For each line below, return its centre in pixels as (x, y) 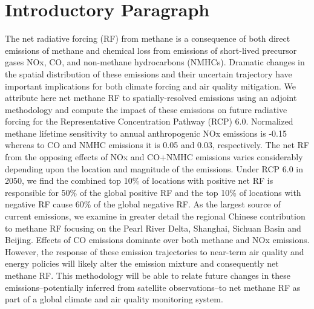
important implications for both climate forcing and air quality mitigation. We (150, 86)
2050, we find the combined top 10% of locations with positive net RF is (139, 181)
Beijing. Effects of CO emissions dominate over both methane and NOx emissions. (157, 240)
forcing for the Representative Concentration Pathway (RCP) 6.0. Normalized (149, 121)
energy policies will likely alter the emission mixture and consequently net (142, 263)
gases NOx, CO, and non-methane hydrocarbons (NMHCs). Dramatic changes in (155, 62)
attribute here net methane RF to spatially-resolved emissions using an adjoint (151, 98)
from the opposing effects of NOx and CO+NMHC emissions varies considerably (154, 157)
